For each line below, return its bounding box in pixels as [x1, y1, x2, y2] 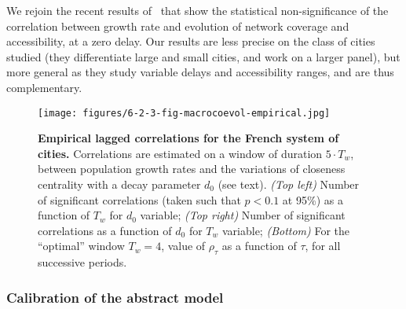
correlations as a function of [38, 222, 172, 238]
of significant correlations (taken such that [38, 191, 241, 208]
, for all [305, 237, 341, 254]
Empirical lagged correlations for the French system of [38, 130, 339, 146]
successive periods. [38, 254, 127, 270]
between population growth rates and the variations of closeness [38, 160, 346, 177]
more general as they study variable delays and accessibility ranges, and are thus [6, 64, 394, 80]
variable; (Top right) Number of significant [140, 207, 346, 223]
